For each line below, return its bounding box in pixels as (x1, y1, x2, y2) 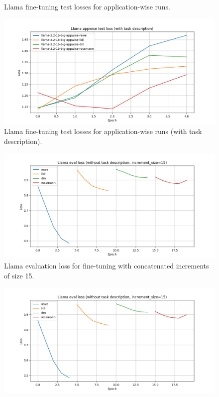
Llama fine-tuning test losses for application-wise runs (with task (4, 126, 202, 136)
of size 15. (4, 270, 34, 280)
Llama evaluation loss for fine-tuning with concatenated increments (4, 260, 209, 270)
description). (4, 135, 42, 146)
